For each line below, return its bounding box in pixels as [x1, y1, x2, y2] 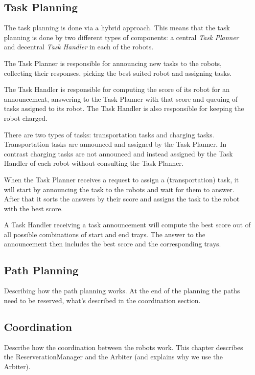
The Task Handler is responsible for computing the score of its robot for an [4, 84, 230, 94]
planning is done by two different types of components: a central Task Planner [4, 32, 239, 42]
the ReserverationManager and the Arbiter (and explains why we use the [4, 352, 223, 362]
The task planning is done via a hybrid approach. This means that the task [4, 22, 230, 33]
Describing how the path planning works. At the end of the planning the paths [4, 286, 240, 296]
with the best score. [4, 203, 63, 213]
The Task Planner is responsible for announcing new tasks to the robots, [4, 58, 222, 68]
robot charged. [4, 112, 47, 123]
